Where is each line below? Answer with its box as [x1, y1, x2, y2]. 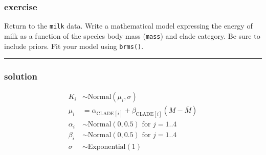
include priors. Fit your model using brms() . [4, 40, 144, 51]
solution [4, 70, 37, 83]
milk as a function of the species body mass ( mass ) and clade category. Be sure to [4, 30, 260, 41]
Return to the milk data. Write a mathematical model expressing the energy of [4, 20, 253, 31]
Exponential [87, 143, 126, 151]
